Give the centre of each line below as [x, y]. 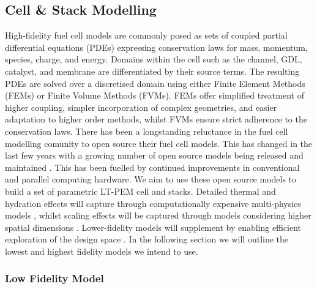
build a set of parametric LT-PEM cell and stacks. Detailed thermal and [140, 191]
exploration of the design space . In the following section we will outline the [147, 239]
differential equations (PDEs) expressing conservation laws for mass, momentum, [156, 47]
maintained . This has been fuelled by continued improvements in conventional [152, 167]
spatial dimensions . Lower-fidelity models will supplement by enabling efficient [153, 227]
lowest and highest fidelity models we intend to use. [102, 251]
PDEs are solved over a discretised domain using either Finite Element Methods [155, 83]
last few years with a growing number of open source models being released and [154, 155]
